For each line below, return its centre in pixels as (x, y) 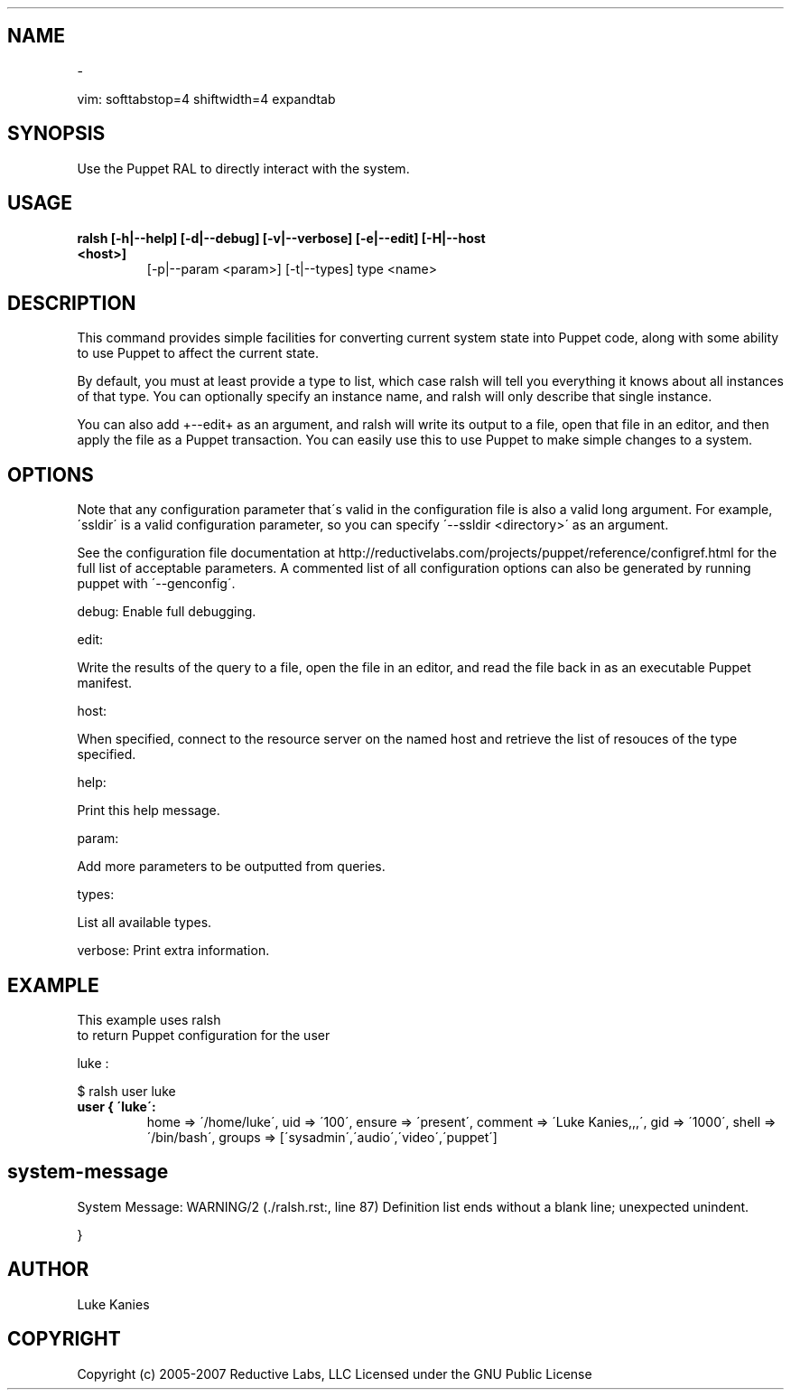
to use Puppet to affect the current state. (198, 353)
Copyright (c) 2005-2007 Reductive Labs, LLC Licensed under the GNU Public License (335, 1374)
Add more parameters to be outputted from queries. (231, 867)
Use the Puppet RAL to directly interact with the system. (243, 168)
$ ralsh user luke (126, 1092)
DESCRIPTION (72, 303)
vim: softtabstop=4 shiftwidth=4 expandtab (206, 98)
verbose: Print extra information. (173, 951)
